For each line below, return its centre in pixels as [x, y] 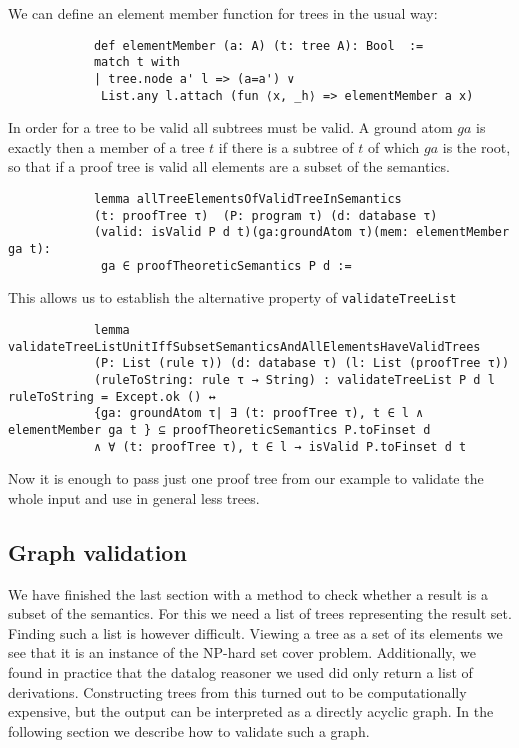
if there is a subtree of [286, 146]
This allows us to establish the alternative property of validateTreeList [232, 297]
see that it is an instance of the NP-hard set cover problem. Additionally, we [242, 652]
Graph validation [97, 551]
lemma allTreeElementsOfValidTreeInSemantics [247, 199]
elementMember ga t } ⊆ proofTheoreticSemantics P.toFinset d [219, 429]
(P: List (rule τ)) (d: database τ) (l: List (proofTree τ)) [301, 363]
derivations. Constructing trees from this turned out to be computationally [237, 691]
